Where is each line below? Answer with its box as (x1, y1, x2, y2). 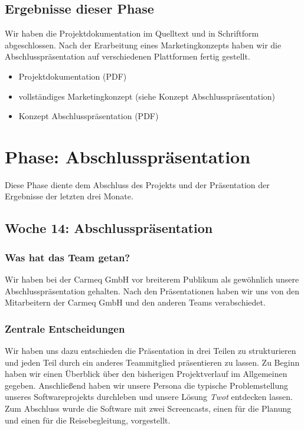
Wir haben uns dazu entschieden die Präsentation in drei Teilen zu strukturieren (5, 344, 296, 357)
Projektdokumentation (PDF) (18, 70, 127, 82)
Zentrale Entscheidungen (5, 321, 125, 336)
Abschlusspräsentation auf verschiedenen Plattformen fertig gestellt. (5, 50, 250, 63)
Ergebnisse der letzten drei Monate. (5, 190, 133, 202)
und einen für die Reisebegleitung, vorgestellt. (5, 413, 171, 426)
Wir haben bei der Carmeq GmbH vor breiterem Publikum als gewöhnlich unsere (5, 273, 299, 285)
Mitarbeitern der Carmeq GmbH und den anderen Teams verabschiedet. (5, 296, 266, 308)
